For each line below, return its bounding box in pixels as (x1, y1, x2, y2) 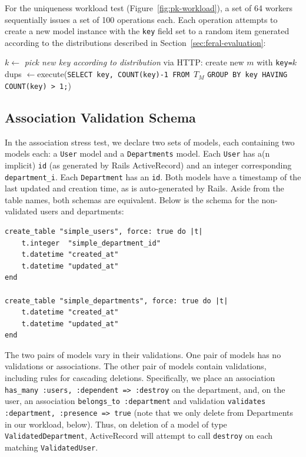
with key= (257, 56, 292, 68)
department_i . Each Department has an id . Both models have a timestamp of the (5, 170, 301, 183)
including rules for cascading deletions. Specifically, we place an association (5, 372, 275, 384)
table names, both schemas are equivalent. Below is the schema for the (5, 193, 259, 206)
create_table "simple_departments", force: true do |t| (5, 296, 228, 305)
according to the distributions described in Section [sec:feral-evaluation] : (5, 36, 266, 48)
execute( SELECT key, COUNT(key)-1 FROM (37, 68, 189, 80)
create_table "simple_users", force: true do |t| (5, 227, 203, 236)
